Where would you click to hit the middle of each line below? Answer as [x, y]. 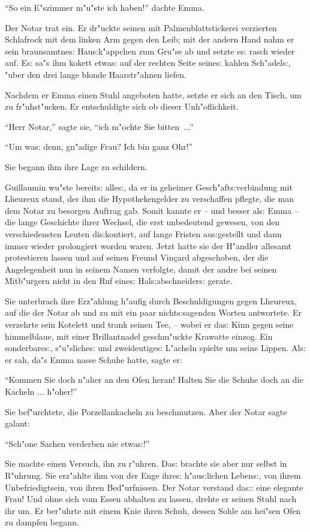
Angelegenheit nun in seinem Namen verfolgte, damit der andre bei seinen [141, 269]
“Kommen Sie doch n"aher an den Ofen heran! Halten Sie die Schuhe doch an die [154, 380]
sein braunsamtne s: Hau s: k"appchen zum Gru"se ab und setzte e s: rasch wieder [150, 51]
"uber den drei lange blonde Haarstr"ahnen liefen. [96, 74]
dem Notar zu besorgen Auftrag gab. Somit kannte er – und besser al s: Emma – [152, 210]
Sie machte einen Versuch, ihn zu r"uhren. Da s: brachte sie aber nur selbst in [146, 463]
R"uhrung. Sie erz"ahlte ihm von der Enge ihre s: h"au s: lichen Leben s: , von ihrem [153, 475]
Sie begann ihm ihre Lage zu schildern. [76, 166]
